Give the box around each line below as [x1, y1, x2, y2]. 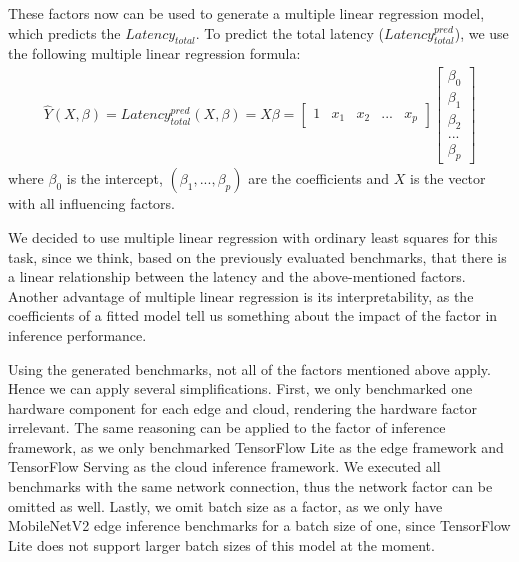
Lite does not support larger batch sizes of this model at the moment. [8, 534, 435, 555]
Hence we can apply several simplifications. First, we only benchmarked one [8, 378, 473, 399]
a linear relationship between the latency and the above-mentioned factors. [8, 266, 466, 287]
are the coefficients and [248, 168, 390, 189]
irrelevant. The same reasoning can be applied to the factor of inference [8, 417, 446, 438]
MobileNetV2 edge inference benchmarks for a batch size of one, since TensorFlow [8, 515, 511, 536]
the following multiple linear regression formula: [8, 43, 301, 64]
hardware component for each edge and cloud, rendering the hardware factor [8, 397, 477, 418]
